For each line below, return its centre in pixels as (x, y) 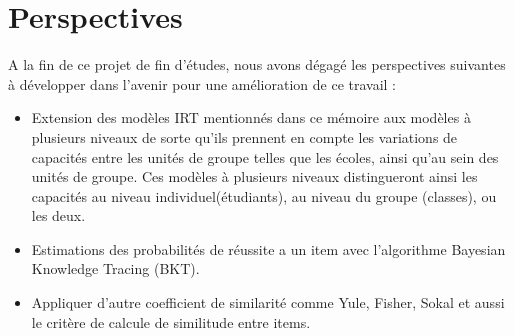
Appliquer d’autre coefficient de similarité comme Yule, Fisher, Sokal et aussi (268, 302)
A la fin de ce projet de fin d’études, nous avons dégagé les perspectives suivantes (257, 64)
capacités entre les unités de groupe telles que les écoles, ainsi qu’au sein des (265, 156)
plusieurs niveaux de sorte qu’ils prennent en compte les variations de (244, 136)
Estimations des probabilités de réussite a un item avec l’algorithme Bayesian (268, 248)
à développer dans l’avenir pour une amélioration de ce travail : (202, 83)
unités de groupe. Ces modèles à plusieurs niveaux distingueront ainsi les (254, 176)
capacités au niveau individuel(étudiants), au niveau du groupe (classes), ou (264, 195)
